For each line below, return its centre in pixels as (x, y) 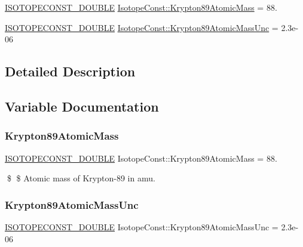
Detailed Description (70, 71)
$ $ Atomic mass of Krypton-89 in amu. (81, 178)
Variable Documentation (82, 106)
